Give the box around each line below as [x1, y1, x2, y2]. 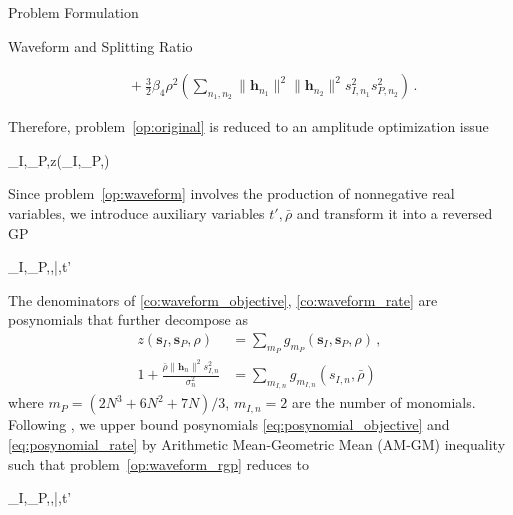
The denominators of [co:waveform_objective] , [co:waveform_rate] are [8, 289, 438, 310]
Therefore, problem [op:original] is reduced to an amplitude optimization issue [8, 116, 489, 137]
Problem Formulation [8, 2, 139, 22]
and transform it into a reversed [296, 203, 493, 223]
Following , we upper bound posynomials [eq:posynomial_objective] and [8, 414, 450, 435]
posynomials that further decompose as [8, 309, 248, 330]
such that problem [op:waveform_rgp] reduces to [8, 453, 309, 474]
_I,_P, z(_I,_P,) [8, 149, 110, 170]
